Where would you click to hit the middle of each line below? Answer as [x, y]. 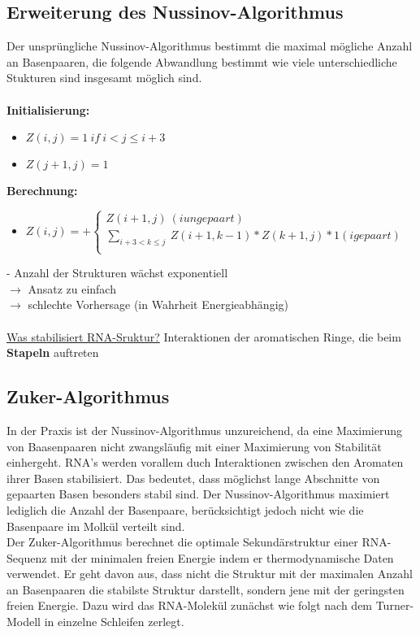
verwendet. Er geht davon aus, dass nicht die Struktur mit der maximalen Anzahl [210, 574]
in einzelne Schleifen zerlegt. [114, 622]
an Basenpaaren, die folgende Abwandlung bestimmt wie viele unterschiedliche [202, 61]
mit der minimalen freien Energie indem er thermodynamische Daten [222, 557]
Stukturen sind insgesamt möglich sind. [104, 78]
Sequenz [27, 557]
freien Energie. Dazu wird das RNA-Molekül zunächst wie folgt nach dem [190, 605]
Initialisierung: [48, 109]
